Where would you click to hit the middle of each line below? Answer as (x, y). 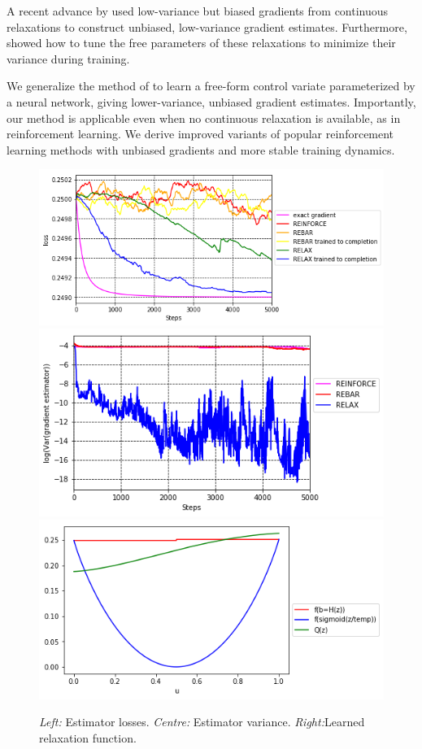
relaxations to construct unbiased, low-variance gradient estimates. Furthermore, (207, 26)
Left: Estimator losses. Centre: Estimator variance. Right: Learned (202, 722)
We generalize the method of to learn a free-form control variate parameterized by (211, 86)
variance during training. (68, 58)
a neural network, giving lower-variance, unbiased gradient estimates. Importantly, (211, 101)
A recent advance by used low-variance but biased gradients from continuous (198, 11)
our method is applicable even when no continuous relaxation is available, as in (204, 118)
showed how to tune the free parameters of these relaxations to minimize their (201, 43)
